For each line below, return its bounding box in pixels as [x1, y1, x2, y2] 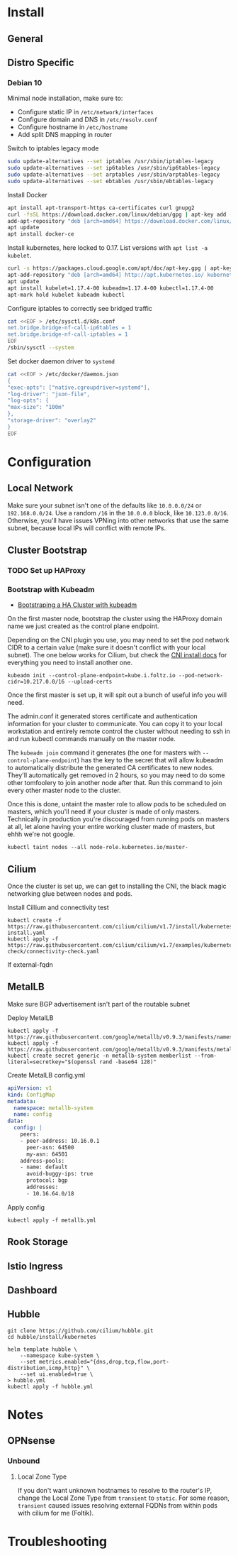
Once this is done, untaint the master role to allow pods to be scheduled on [7, 800, 227, 809]
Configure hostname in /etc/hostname [17, 123, 128, 131]
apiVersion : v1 [7, 1084, 52, 1092]
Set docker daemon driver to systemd [7, 356, 115, 366]
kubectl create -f [7, 917, 62, 924]
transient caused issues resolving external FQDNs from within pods [17, 1501, 218, 1509]
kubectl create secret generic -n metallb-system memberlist [7, 1052, 192, 1059]
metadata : [7, 1097, 37, 1105]
